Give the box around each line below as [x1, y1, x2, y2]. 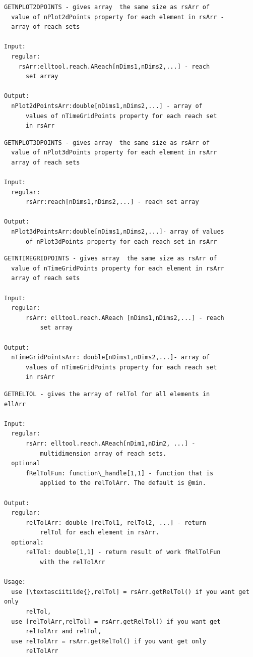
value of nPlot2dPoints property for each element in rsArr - [11, 13, 224, 21]
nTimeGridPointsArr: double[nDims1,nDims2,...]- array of [11, 354, 210, 361]
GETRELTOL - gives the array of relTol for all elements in [4, 390, 210, 398]
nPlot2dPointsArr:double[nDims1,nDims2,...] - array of [11, 102, 203, 109]
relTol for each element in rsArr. [40, 529, 159, 536]
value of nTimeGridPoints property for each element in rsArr [11, 264, 224, 272]
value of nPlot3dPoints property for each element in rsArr [11, 149, 217, 156]
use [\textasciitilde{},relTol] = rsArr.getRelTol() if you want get [11, 588, 249, 595]
